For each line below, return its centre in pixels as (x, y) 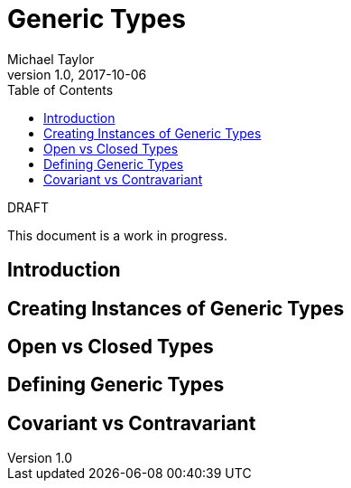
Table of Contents (60, 89)
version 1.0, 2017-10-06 (77, 74)
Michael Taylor (51, 59)
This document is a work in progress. (117, 235)
